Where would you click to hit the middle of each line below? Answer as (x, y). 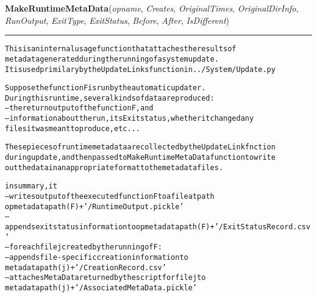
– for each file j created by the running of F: (84, 247)
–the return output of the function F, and (79, 108)
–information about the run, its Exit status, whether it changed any (130, 119)
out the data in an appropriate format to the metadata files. (114, 167)
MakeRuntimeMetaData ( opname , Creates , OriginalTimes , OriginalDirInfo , (152, 8)
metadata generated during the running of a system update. (112, 59)
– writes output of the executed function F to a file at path (110, 197)
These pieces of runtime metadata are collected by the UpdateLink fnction (140, 147)
